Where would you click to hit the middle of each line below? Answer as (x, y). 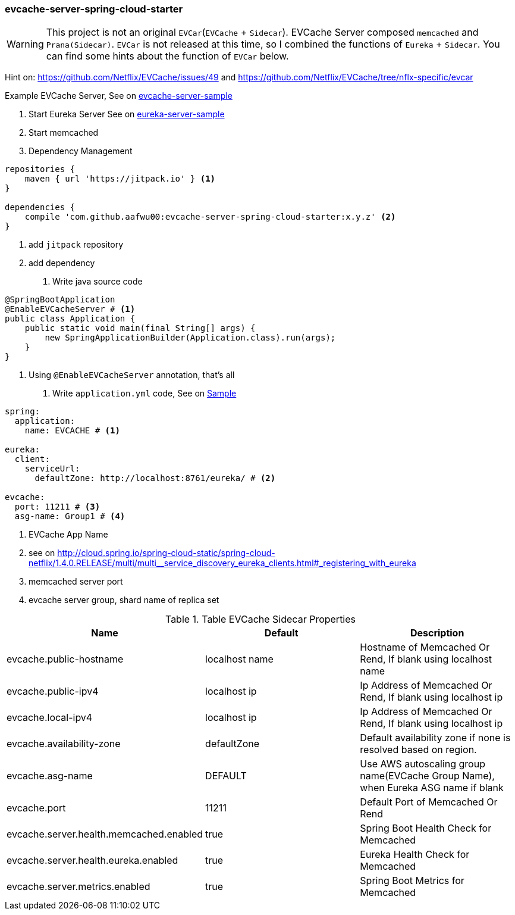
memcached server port (76, 582)
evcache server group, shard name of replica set (124, 600)
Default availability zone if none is (435, 738)
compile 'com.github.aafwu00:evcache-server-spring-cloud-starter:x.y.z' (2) (210, 217)
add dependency (62, 263)
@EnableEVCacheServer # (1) (70, 309)
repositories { (40, 169)
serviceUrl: (52, 469)
